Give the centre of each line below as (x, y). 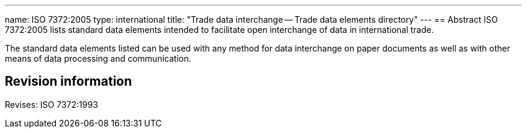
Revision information (69, 81)
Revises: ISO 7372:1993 (51, 104)
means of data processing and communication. (98, 58)
